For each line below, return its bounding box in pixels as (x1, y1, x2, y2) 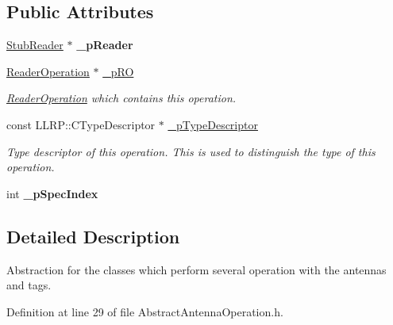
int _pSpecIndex (6, 185, 98, 201)
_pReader (76, 36, 133, 53)
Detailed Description (6, 224, 180, 248)
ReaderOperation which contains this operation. (6, 90, 237, 106)
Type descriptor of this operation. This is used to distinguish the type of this (6, 143, 376, 159)
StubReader (6, 36, 64, 53)
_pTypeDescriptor (168, 116, 258, 132)
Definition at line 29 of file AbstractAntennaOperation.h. (6, 303, 283, 319)
